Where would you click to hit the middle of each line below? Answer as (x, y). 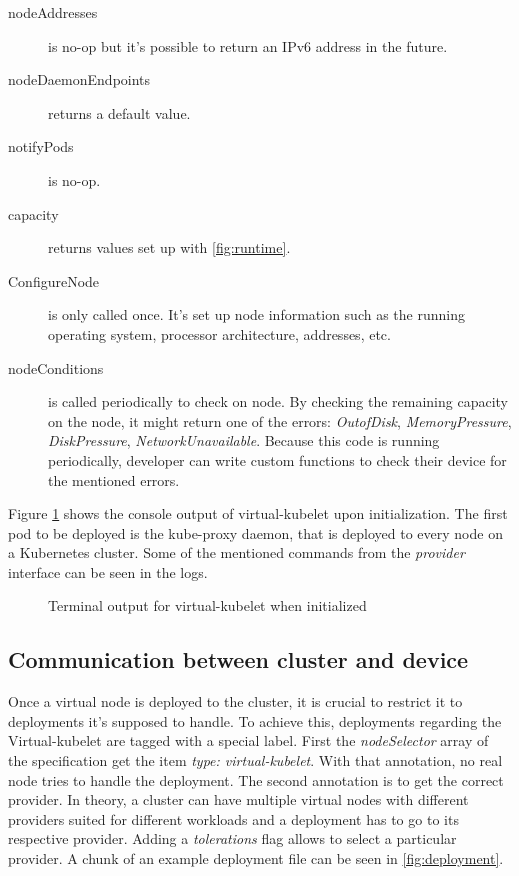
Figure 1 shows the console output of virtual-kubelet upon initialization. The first (258, 513)
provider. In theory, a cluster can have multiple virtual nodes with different (238, 799)
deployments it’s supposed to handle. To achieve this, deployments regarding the (255, 720)
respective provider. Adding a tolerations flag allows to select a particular (232, 838)
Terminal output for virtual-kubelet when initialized (207, 605)
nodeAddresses (53, 12)
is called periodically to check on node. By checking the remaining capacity (278, 401)
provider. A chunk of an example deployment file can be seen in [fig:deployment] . (256, 858)
